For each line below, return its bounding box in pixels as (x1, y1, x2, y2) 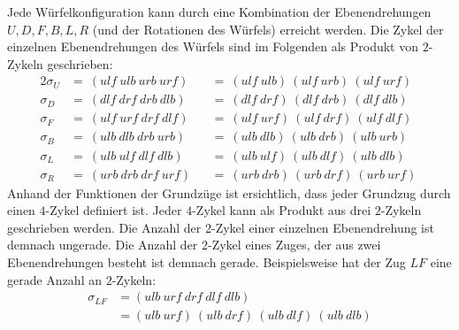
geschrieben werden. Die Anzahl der (7, 218, 202, 236)
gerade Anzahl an (7, 270, 102, 288)
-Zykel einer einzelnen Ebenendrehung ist (211, 218, 434, 236)
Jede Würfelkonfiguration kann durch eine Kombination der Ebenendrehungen (7, 3, 432, 20)
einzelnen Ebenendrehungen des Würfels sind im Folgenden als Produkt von (7, 37, 419, 56)
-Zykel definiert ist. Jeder (45, 201, 182, 219)
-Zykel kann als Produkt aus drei (192, 201, 371, 219)
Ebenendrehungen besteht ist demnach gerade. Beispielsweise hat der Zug (7, 252, 406, 271)
